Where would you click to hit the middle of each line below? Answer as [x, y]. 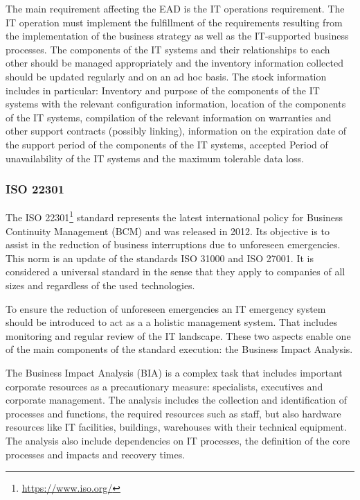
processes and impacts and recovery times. [96, 454]
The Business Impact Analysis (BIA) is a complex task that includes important [174, 372]
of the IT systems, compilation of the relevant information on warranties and [169, 117]
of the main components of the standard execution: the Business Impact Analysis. [179, 349]
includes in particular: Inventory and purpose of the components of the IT [163, 90]
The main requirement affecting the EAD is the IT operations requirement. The [175, 8]
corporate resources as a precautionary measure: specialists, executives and [164, 386]
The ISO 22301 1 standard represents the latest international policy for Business [174, 216]
